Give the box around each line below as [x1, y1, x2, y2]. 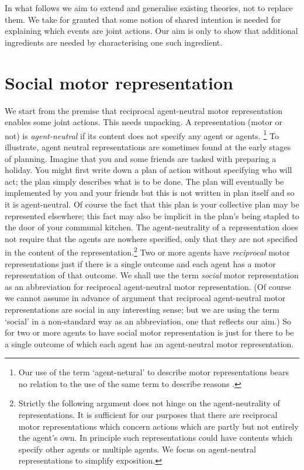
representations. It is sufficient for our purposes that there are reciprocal [18, 409, 278, 421]
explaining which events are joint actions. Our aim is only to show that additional [5, 25, 298, 37]
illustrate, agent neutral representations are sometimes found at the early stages [5, 140, 291, 153]
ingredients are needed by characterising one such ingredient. [5, 36, 223, 48]
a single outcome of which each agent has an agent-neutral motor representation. [5, 337, 294, 350]
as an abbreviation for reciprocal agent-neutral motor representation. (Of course [5, 280, 291, 292]
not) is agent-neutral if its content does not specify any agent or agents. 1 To [5, 127, 279, 141]
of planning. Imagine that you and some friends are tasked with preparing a [5, 152, 277, 164]
